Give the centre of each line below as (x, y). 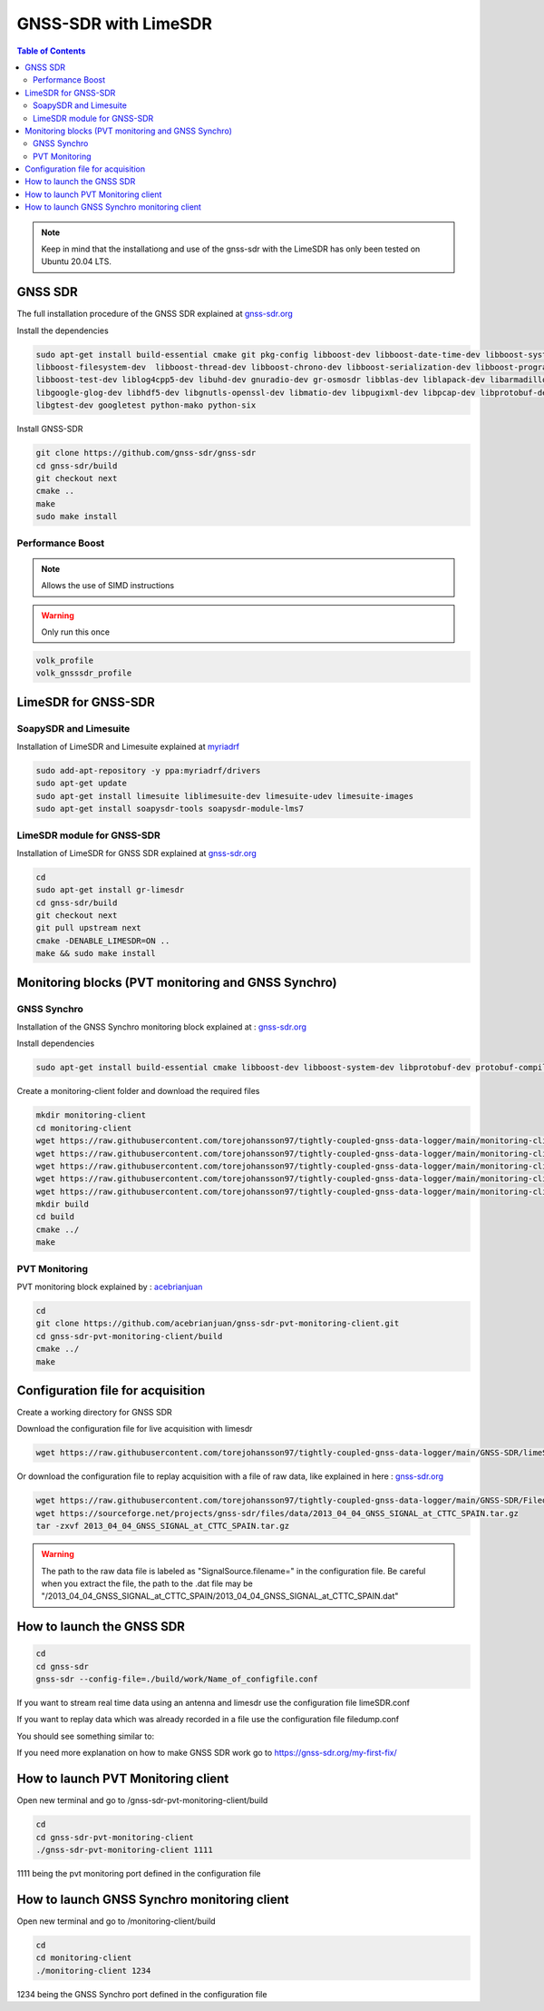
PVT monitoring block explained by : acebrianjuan (110, 1286)
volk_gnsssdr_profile (84, 673)
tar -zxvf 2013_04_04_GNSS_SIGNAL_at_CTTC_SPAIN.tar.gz (163, 1526)
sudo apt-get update (81, 784)
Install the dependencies (63, 330)
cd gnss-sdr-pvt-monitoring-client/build (129, 1336)
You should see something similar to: (85, 1736)
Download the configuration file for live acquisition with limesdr (135, 1429)
